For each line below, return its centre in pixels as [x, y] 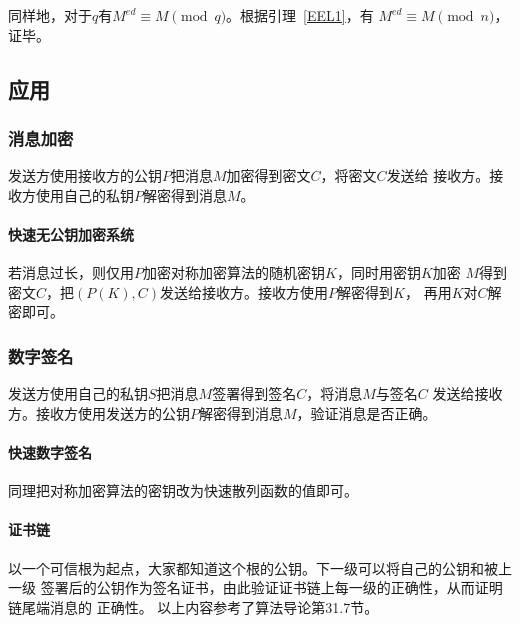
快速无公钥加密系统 [71, 233]
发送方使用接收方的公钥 [85, 175]
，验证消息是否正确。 [366, 412]
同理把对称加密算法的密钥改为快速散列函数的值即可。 [183, 490]
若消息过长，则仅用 [71, 272]
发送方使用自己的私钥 [78, 393]
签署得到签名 [254, 393]
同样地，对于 [50, 15]
